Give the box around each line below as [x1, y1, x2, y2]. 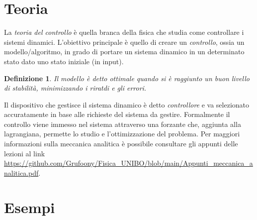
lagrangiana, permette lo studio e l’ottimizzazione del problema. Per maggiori [4, 128, 240, 139]
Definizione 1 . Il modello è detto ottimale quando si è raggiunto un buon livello [4, 73, 250, 83]
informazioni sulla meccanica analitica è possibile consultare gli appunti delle [4, 138, 238, 149]
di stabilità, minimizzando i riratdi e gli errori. [4, 83, 147, 93]
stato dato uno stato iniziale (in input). [4, 56, 124, 66]
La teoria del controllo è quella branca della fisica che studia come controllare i [4, 27, 244, 37]
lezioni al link [4, 148, 45, 158]
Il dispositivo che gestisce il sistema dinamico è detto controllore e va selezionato [4, 99, 250, 110]
